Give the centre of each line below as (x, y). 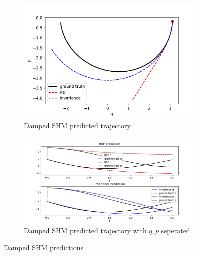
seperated (176, 231)
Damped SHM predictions (44, 247)
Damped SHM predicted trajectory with (85, 231)
